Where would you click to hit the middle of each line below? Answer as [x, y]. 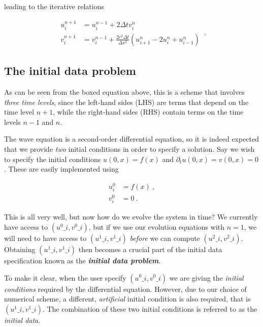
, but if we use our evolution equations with [157, 226]
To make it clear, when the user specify [65, 277]
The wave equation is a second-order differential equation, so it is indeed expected [132, 139]
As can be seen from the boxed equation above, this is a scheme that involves [124, 92]
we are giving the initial [206, 277]
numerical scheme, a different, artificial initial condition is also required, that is [127, 299]
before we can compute [165, 238]
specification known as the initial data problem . [83, 260]
